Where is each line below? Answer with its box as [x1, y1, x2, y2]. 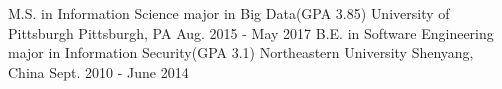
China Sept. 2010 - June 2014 [8, 61, 189, 82]
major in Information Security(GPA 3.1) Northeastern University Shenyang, [8, 42, 474, 63]
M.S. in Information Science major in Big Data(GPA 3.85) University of [8, 3, 450, 23]
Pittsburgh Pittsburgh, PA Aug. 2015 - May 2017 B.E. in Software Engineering [8, 22, 494, 43]
